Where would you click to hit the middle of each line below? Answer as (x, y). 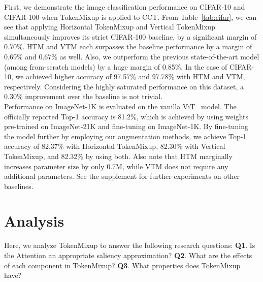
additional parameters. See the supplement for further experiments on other (122, 176)
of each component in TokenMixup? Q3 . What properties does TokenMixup (122, 265)
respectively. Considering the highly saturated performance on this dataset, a (124, 86)
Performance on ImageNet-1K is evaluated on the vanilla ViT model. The (120, 106)
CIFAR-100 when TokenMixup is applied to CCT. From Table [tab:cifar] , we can (130, 17)
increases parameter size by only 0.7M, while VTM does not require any (116, 166)
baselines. (19, 186)
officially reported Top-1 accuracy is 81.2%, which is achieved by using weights (126, 116)
